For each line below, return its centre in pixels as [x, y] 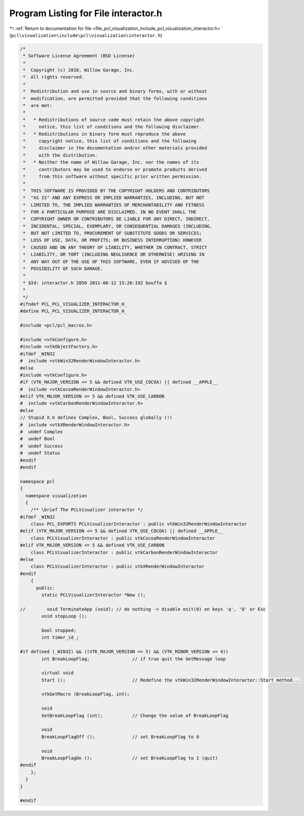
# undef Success [42, 446]
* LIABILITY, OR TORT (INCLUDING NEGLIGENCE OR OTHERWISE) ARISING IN [114, 254]
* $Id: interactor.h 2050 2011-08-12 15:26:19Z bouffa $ [95, 283]
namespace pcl [37, 481]
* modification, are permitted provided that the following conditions [115, 98]
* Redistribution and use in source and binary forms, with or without [115, 91]
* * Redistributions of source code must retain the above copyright [114, 120]
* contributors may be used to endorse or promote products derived [115, 169]
